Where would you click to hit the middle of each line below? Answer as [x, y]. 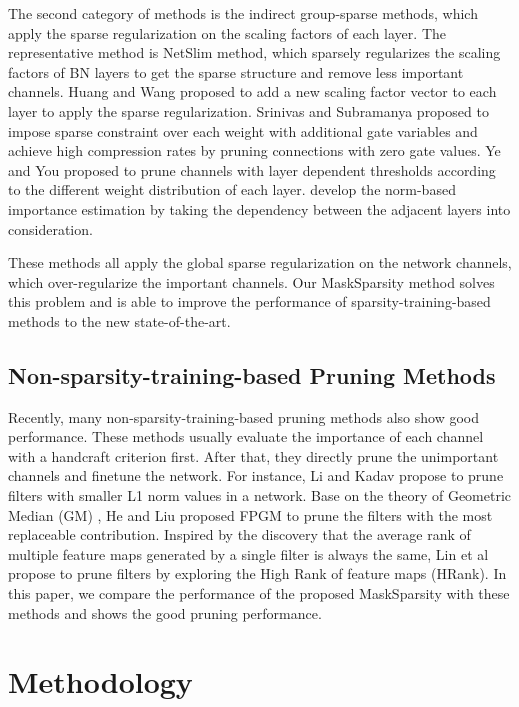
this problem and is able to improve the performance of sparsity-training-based [249, 301]
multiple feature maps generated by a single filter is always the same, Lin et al [248, 553]
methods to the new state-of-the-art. [119, 320]
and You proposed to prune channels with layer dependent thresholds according [252, 169]
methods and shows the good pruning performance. [165, 612]
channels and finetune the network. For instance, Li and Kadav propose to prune [256, 475]
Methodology [100, 681]
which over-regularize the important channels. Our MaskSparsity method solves [251, 281]
